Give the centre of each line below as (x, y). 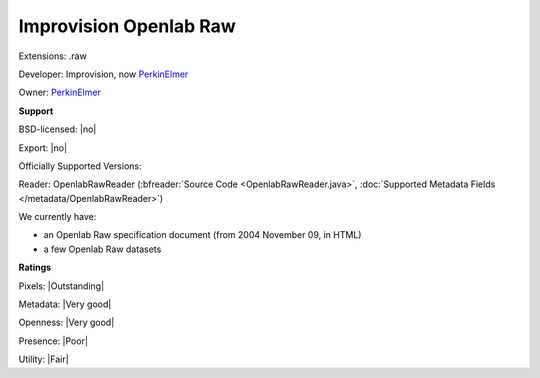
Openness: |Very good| (66, 322)
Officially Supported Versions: (80, 166)
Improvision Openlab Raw (127, 26)
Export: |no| (43, 147)
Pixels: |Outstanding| (61, 286)
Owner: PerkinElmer (60, 92)
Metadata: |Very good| (65, 304)
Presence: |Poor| (53, 341)
